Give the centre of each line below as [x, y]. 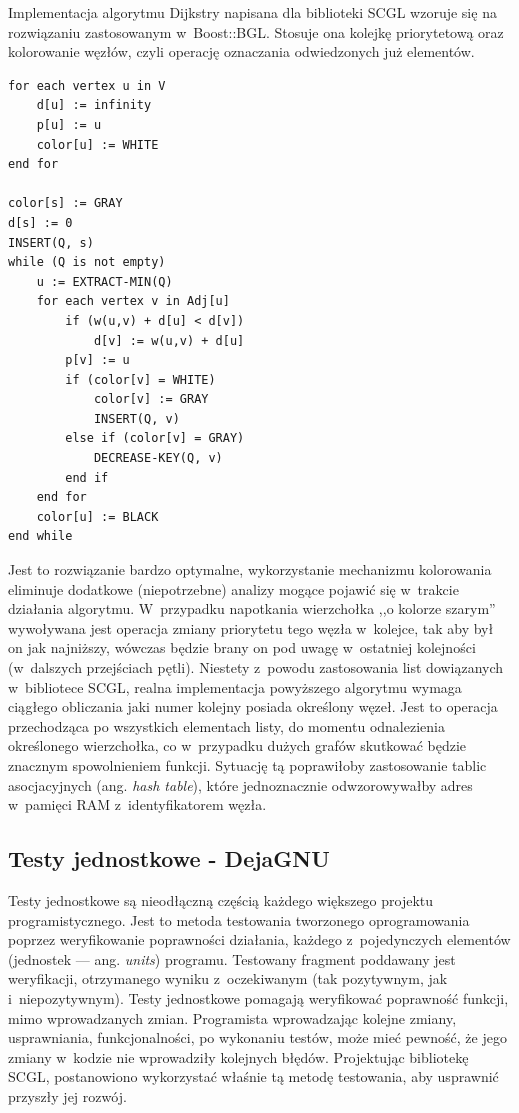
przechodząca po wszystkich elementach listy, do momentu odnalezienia [226, 725]
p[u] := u [69, 124]
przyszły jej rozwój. [67, 1095]
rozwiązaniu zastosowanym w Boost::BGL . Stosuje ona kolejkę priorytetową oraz [256, 31]
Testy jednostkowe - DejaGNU [169, 858]
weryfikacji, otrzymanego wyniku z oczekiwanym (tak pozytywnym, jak [228, 978]
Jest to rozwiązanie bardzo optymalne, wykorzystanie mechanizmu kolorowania [250, 569]
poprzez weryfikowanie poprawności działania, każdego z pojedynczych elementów [259, 939]
